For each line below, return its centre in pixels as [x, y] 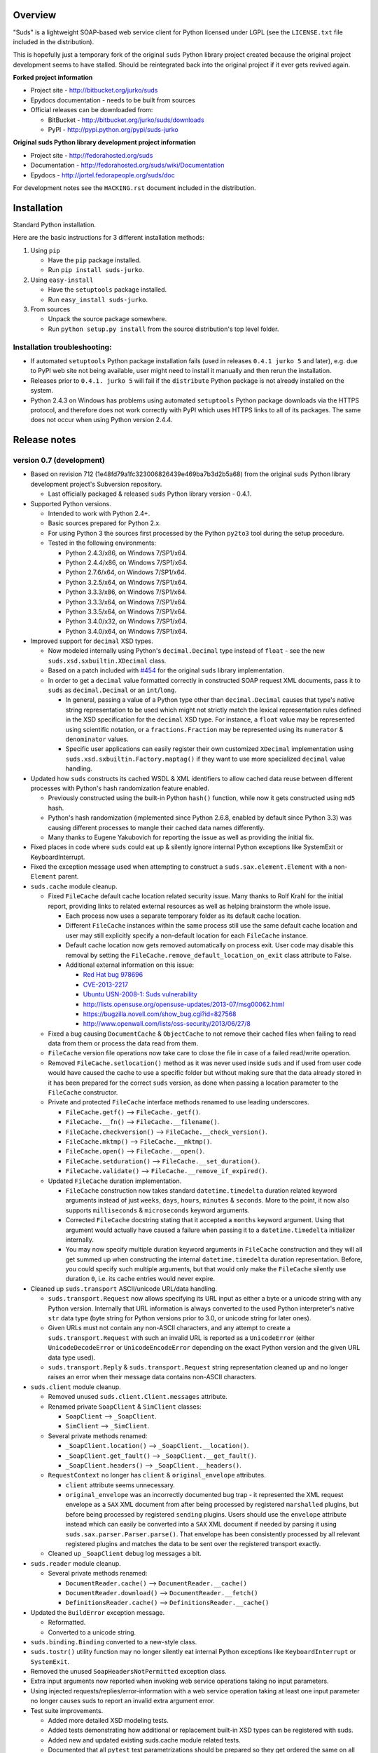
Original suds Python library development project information [104, 142]
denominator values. [97, 739]
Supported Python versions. [71, 503]
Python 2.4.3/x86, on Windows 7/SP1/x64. [126, 553]
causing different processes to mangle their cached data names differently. [156, 827]
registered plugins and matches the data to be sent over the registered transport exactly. [193, 1544]
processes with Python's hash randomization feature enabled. [120, 788]
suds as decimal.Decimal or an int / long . [112, 690]
